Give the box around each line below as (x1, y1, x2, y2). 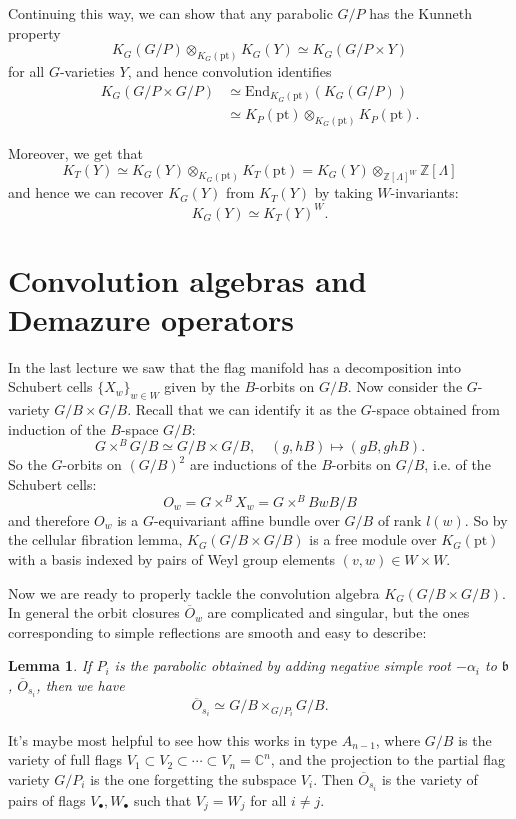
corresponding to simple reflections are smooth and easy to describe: (8, 621, 427, 642)
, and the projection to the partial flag (270, 749, 506, 770)
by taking (314, 182, 373, 203)
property (8, 22, 61, 43)
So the (8, 454, 47, 475)
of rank (377, 509, 422, 530)
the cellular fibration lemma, (8, 529, 183, 550)
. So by (464, 509, 508, 530)
